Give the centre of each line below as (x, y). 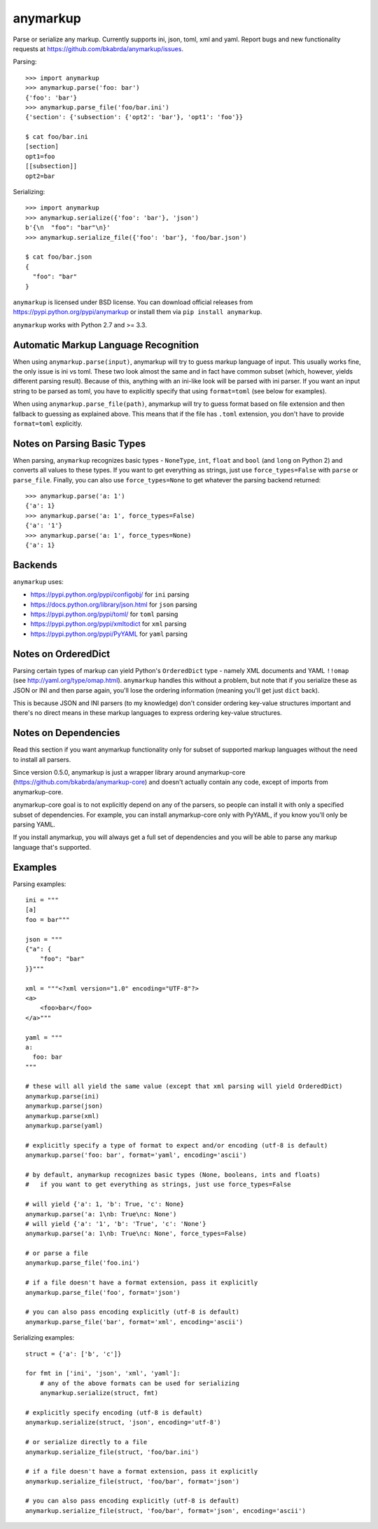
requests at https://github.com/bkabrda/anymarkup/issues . (98, 48)
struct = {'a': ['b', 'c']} (73, 1354)
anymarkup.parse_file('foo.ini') (83, 1263)
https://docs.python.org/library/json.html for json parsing (114, 604)
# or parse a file (57, 1253)
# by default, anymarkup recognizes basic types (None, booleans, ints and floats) (173, 1175)
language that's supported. (52, 847)
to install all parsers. (42, 759)
